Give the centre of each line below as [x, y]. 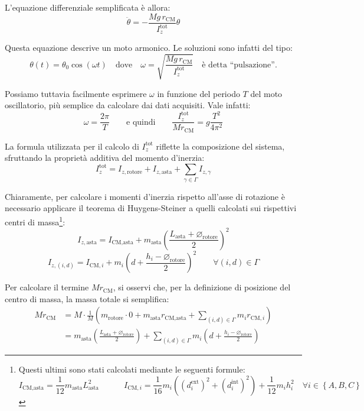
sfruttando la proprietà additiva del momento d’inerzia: [105, 158]
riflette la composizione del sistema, [220, 146]
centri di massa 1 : [35, 221]
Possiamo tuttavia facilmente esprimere [76, 93]
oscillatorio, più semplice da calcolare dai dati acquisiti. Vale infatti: [128, 105]
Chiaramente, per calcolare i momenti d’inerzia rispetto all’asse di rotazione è [145, 196]
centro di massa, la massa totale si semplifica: [87, 298]
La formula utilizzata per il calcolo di [72, 146]
